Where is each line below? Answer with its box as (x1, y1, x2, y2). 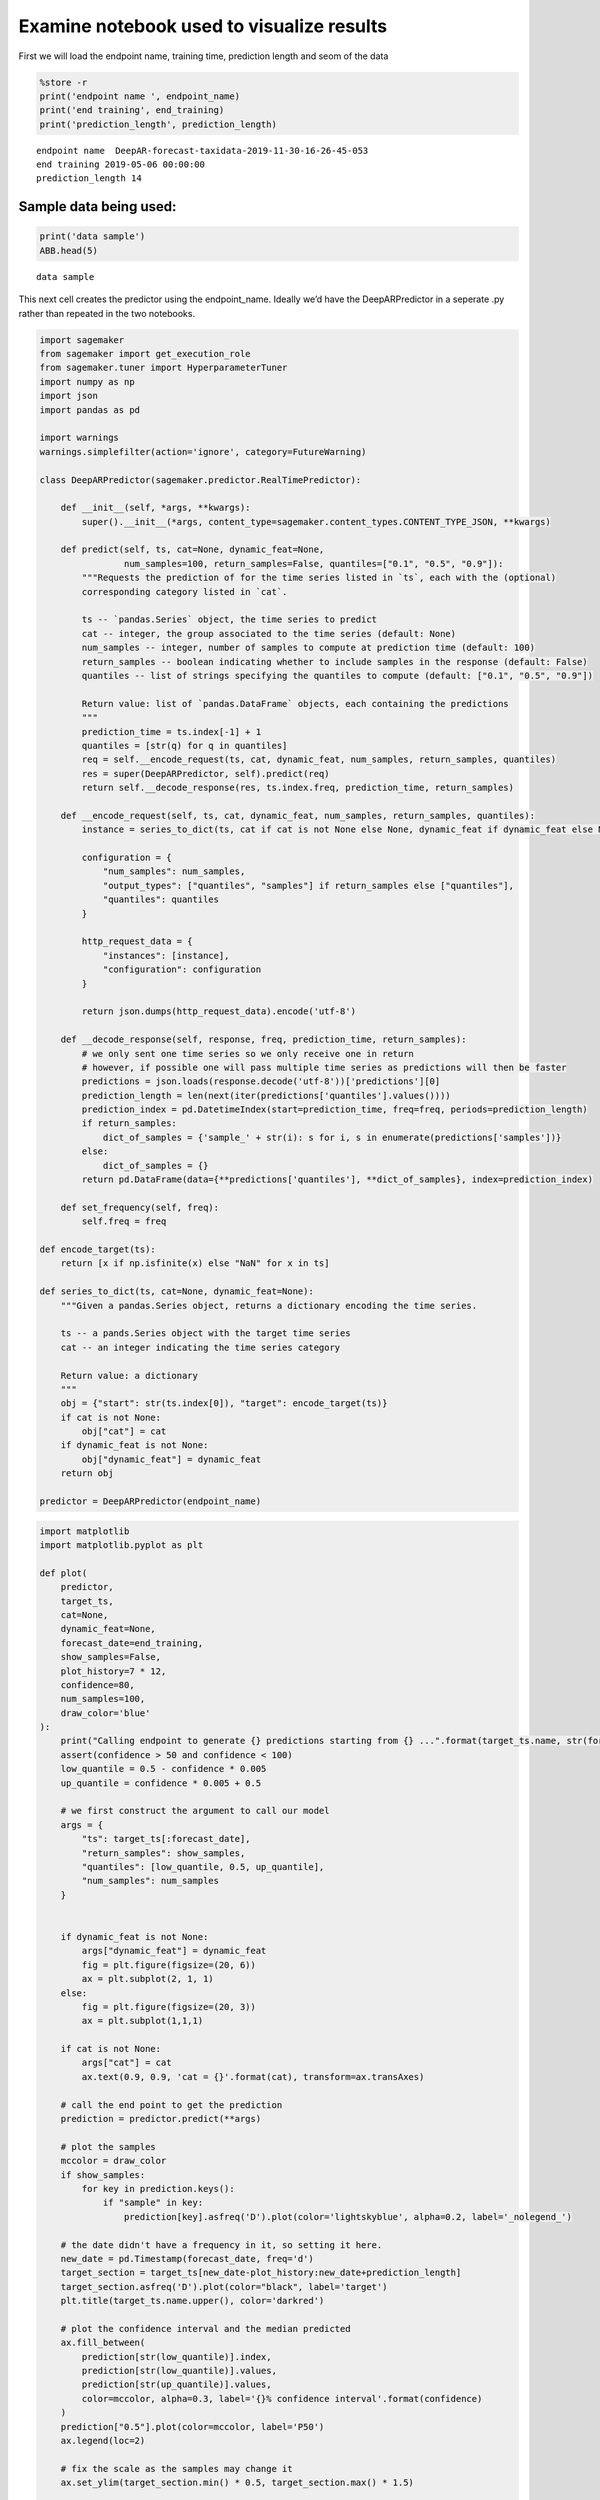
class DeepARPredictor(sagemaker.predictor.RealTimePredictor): (39, 474, 362, 485)
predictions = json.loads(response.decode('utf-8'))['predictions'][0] (81, 1076, 441, 1087)
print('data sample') (39, 231, 146, 242)
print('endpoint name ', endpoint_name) (39, 90, 240, 102)
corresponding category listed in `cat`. (81, 586, 288, 597)
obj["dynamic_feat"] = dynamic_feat (81, 1453, 262, 1465)
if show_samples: (60, 2169, 146, 2180)
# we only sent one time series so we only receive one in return (81, 1048, 415, 1059)
